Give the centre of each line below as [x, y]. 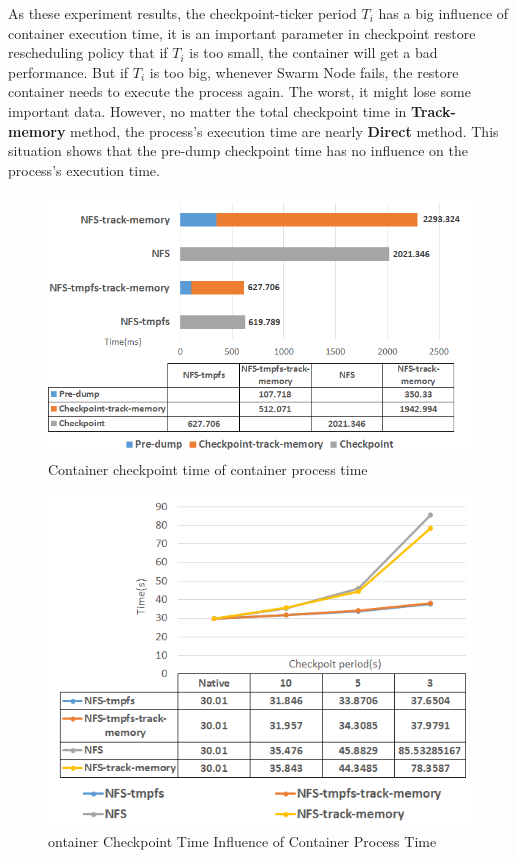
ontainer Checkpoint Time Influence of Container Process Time [242, 840]
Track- [433, 110]
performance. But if [68, 71]
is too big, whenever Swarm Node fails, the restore [304, 71]
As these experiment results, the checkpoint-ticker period [182, 13]
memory [37, 130]
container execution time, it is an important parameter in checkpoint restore [242, 32]
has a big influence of [443, 13]
